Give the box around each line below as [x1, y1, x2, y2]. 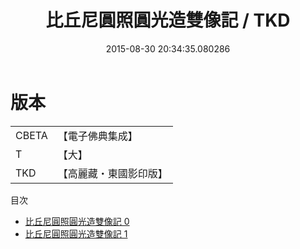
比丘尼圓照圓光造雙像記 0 [24, 215, 130, 227]
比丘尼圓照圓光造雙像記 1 [24, 227, 128, 240]
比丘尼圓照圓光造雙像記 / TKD [45, 9, 291, 32]
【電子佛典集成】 [57, 129, 138, 143]
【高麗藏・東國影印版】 [57, 166, 168, 180]
